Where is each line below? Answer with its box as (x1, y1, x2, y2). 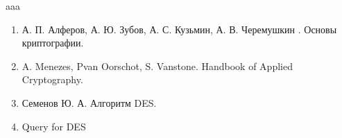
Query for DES (22, 119, 86, 133)
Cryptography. (22, 72, 83, 87)
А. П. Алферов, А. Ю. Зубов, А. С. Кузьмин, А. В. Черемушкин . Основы (22, 21, 337, 36)
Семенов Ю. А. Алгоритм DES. (22, 95, 157, 110)
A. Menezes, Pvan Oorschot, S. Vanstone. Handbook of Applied (22, 58, 293, 73)
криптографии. (22, 35, 84, 50)
